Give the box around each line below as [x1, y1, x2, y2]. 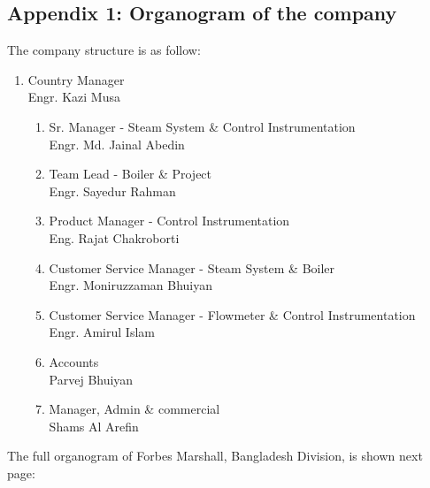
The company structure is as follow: [7, 41, 201, 59]
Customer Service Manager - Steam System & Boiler [49, 258, 335, 277]
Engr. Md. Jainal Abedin [49, 134, 185, 153]
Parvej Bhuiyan [49, 370, 134, 388]
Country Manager [27, 70, 125, 88]
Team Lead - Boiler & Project [49, 164, 212, 183]
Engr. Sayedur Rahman [49, 181, 176, 200]
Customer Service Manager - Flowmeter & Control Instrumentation [49, 305, 416, 324]
